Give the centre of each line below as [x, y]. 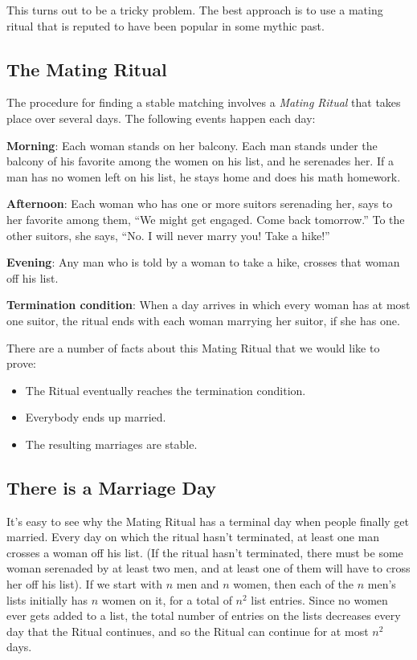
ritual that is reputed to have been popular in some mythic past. [166, 25]
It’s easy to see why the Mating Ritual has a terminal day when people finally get [208, 521]
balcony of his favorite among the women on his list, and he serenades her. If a [200, 161]
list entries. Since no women [319, 599]
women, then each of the [294, 584]
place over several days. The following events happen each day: [161, 118]
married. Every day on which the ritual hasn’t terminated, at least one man [193, 537]
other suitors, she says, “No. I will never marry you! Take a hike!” [168, 235]
